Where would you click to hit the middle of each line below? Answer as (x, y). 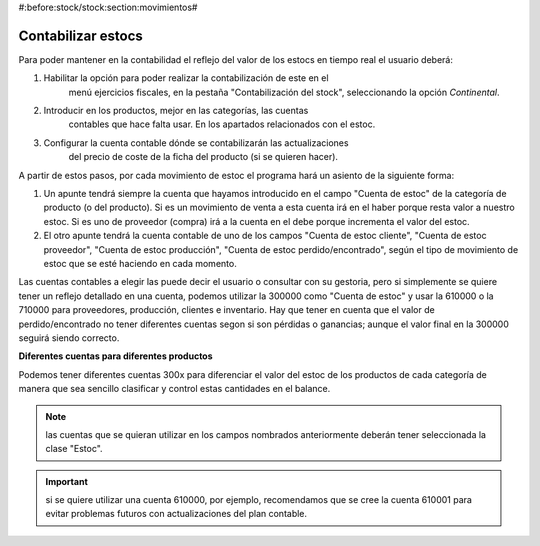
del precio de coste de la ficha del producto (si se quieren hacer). (203, 157)
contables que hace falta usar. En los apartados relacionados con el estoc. (222, 124)
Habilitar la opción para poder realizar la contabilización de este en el (186, 78)
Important (67, 481)
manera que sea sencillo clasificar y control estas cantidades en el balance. (174, 389)
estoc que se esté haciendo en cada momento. (140, 263)
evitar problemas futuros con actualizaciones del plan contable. (176, 514)
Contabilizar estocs (81, 35)
